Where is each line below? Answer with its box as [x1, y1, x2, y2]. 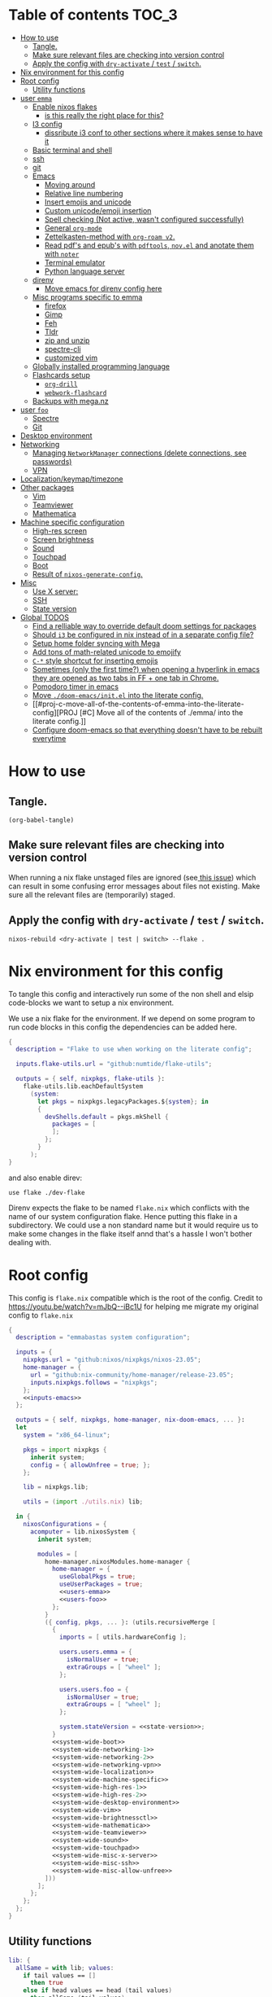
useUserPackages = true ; [59, 1580, 144, 1589]
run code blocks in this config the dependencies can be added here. [8, 1022, 237, 1032]
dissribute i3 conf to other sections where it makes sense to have [44, 128, 263, 138]
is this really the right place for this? [44, 110, 164, 120]
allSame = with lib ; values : [15, 1964, 114, 1972]
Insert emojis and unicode [44, 197, 132, 207]
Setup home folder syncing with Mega [32, 638, 161, 648]
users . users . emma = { [59, 1648, 132, 1657]
